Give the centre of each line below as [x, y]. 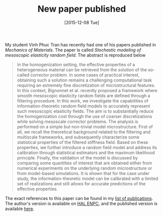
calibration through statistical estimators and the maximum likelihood [86, 153]
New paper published [82, 9]
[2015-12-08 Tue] [82, 22]
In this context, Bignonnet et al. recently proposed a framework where [87, 90]
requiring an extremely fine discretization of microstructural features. [86, 85]
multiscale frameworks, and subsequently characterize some [78, 137]
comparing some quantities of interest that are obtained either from [84, 163]
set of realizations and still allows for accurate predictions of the [81, 183]
